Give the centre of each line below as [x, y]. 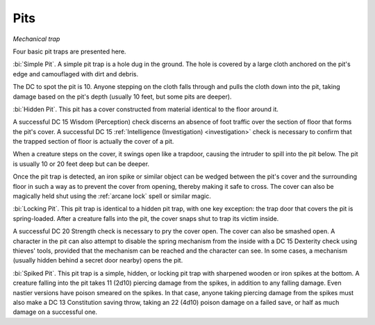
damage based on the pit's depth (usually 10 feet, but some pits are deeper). [122, 97]
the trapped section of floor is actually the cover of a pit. [93, 142]
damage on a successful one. [55, 312]
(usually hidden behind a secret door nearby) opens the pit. [98, 260]
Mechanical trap [36, 39]
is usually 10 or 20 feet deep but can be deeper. [81, 164]
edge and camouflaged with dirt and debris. [76, 74]
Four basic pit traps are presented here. [69, 51]
